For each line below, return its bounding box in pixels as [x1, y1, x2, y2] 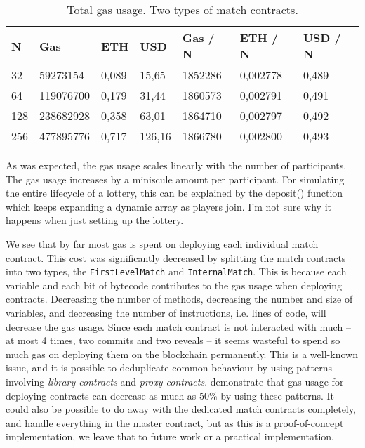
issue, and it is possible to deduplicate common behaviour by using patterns [6, 360, 332, 375]
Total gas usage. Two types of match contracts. [67, 1, 298, 18]
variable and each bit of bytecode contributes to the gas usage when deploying [6, 277, 343, 292]
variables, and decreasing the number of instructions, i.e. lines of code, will [6, 305, 326, 319]
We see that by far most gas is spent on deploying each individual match [6, 236, 319, 251]
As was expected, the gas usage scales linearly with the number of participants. [6, 158, 347, 172]
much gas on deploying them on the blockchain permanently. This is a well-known [6, 346, 358, 361]
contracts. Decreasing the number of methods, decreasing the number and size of [6, 291, 353, 306]
